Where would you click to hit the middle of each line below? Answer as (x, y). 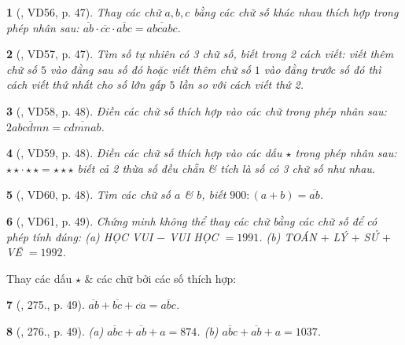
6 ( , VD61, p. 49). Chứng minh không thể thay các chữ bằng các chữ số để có (192, 220)
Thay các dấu (39, 278)
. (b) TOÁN (288, 236)
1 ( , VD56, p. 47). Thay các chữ (84, 12)
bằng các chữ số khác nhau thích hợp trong (296, 12)
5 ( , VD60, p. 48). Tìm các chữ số (88, 195)
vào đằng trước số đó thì (322, 69)
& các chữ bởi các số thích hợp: (160, 278)
